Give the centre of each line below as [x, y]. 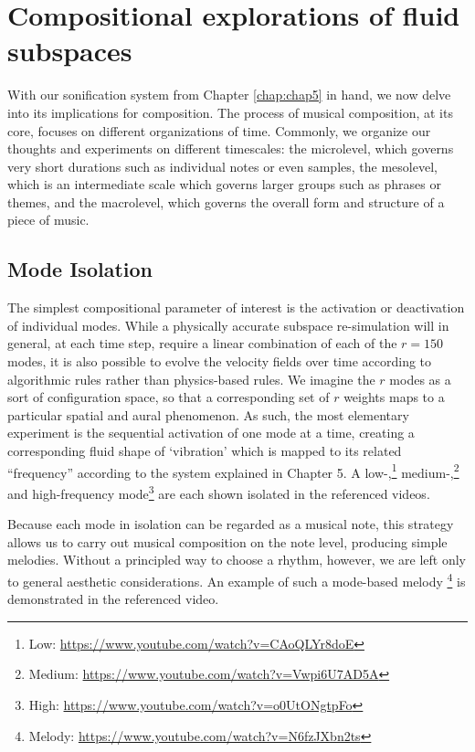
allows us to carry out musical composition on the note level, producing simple [227, 541]
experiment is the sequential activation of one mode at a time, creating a [211, 433]
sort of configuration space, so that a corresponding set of [169, 397]
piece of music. [48, 220]
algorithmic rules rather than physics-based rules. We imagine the [191, 379]
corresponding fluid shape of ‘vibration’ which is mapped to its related [205, 451]
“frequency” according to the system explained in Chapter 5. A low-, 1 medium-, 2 [233, 471]
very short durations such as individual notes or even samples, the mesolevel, [222, 166]
